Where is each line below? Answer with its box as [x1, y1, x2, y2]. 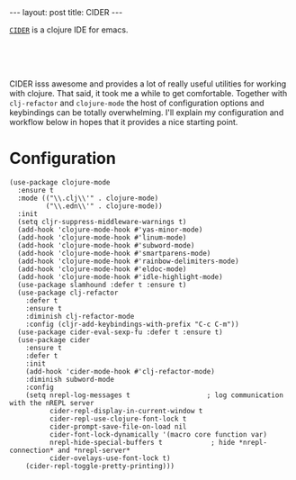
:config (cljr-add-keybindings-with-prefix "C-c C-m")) [25, 320, 240, 329]
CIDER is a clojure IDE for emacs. [9, 24, 129, 35]
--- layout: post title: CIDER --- [9, 7, 123, 17]
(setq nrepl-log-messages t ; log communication [25, 390, 283, 400]
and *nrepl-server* [57, 446, 130, 455]
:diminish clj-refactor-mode [25, 312, 135, 321]
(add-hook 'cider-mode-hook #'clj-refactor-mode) [25, 367, 216, 376]
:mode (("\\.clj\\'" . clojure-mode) [17, 194, 159, 203]
